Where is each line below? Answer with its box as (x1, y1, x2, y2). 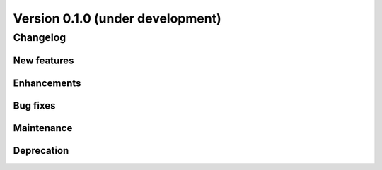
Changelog (13, 31, 66, 44)
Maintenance (13, 122, 73, 134)
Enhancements (13, 77, 81, 89)
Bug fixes (13, 99, 56, 111)
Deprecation (13, 145, 69, 157)
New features (13, 54, 74, 66)
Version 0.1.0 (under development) (13, 11, 222, 26)
